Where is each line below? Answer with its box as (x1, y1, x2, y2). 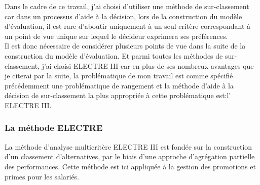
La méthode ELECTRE (5, 121, 103, 134)
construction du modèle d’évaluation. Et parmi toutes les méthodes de (5, 50, 223, 61)
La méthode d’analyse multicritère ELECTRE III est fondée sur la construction (5, 141, 252, 152)
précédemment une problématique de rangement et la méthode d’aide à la (5, 80, 234, 90)
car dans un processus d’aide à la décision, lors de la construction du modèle (5, 11, 242, 21)
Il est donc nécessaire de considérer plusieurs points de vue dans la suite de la (5, 40, 246, 51)
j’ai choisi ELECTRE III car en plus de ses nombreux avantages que (42, 60, 254, 71)
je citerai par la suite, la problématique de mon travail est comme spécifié (5, 70, 233, 81)
